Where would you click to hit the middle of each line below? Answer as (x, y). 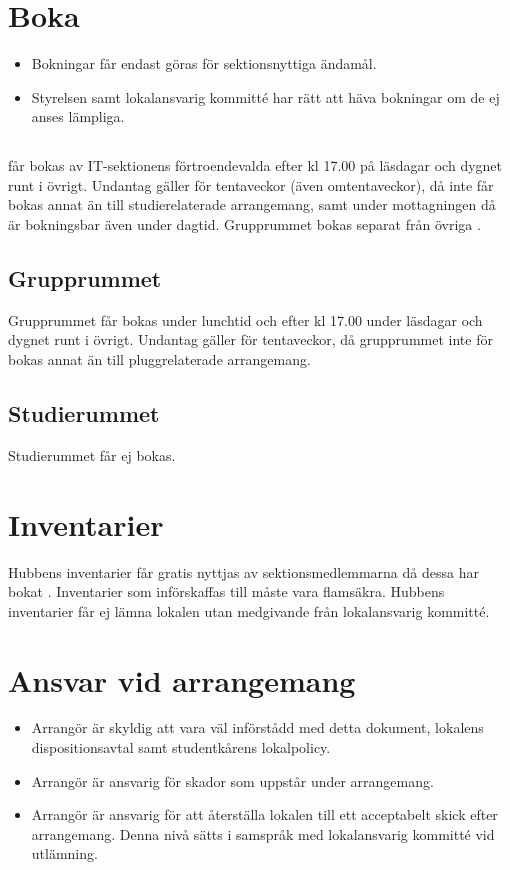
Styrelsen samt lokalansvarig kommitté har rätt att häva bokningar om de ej (265, 96)
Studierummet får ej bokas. (92, 454)
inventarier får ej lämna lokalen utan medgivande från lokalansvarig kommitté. (249, 610)
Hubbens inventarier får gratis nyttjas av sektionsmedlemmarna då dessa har (243, 571)
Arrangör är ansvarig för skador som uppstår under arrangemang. (232, 780)
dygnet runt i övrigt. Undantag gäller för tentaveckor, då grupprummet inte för (250, 339)
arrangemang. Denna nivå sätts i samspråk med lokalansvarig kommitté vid (263, 833)
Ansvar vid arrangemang (182, 679)
